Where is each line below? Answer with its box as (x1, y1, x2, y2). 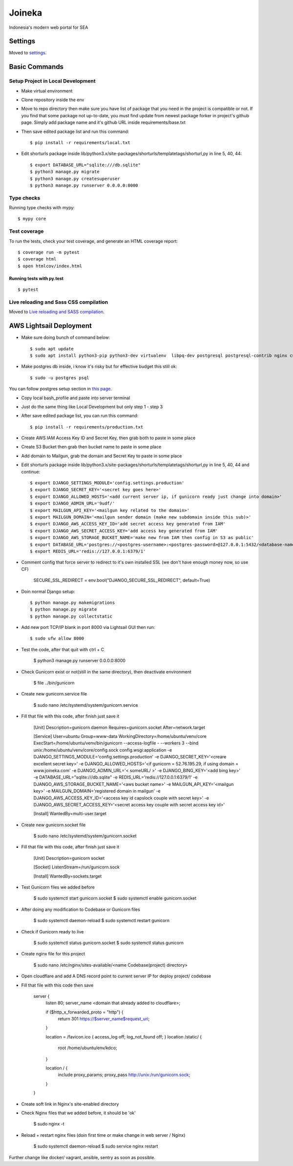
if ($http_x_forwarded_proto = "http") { (45, 1009, 124, 1015)
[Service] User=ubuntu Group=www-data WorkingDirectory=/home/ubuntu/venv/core (33, 733, 207, 739)
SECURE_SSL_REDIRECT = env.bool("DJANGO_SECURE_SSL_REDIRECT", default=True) (33, 577, 210, 583)
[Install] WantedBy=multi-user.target (33, 811, 107, 817)
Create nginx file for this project (21, 951, 85, 957)
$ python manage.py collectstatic (30, 613, 112, 619)
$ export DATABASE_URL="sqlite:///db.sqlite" (30, 162, 141, 168)
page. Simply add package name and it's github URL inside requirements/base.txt (21, 120, 186, 126)
